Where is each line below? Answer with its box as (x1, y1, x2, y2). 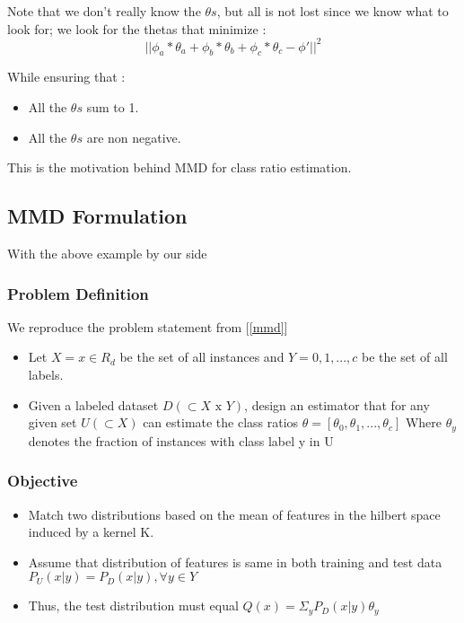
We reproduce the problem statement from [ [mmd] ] (7, 317, 288, 336)
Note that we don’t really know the (7, 2, 201, 20)
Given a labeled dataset (28, 395, 159, 414)
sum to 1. (86, 98, 139, 117)
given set (28, 413, 77, 432)
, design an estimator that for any (244, 395, 430, 414)
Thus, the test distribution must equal (28, 596, 239, 615)
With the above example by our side (7, 244, 207, 263)
